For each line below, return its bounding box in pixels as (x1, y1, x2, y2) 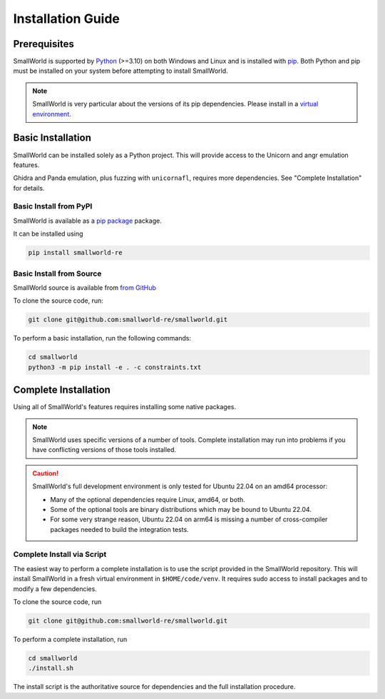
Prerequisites (13, 38, 74, 50)
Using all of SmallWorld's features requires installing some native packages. (13, 403, 237, 411)
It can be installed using (13, 229, 83, 238)
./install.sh (28, 664, 74, 673)
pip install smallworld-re (28, 248, 123, 257)
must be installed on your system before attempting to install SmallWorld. (13, 66, 228, 75)
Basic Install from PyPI (13, 201, 93, 211)
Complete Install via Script (13, 550, 107, 560)
